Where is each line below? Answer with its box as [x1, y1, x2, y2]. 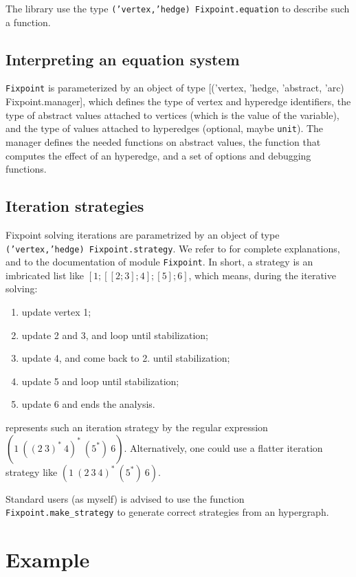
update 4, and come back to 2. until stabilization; [21, 351, 230, 365]
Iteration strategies [5, 195, 144, 217]
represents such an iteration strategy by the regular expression [5, 420, 268, 434]
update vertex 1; [21, 305, 91, 319]
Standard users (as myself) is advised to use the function [5, 491, 245, 505]
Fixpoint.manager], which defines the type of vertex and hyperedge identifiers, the [5, 94, 351, 109]
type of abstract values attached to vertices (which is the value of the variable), [5, 107, 340, 122]
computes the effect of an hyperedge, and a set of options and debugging [5, 148, 311, 162]
